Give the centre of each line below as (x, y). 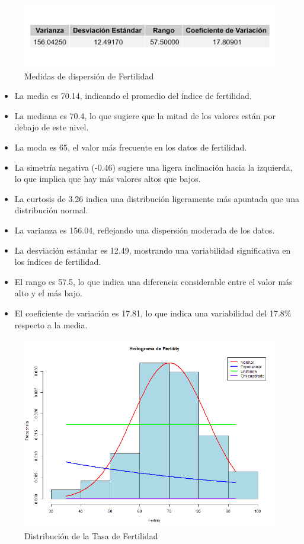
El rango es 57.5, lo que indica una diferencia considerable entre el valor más (153, 281)
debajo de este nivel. (52, 127)
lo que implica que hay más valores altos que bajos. (108, 179)
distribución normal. (51, 210)
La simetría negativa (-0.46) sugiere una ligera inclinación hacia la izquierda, (153, 167)
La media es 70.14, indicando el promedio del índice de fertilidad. (133, 96)
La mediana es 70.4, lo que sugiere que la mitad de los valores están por (145, 115)
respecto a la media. (51, 324)
